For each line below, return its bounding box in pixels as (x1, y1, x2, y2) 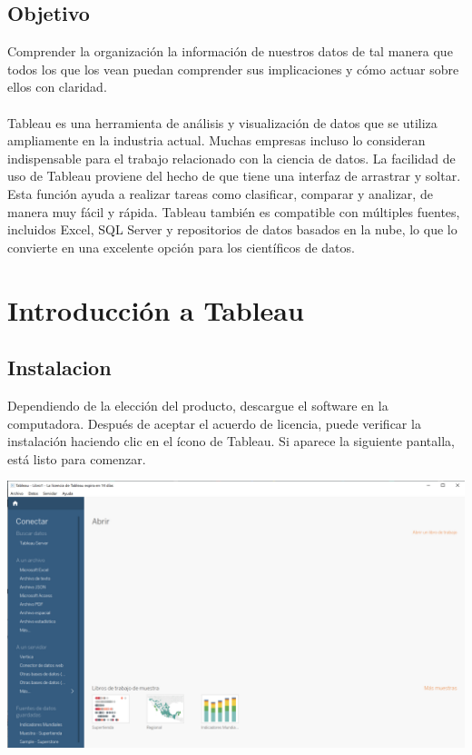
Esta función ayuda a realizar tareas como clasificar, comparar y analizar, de (7, 184, 433, 203)
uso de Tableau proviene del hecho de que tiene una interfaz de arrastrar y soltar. (7, 166, 461, 185)
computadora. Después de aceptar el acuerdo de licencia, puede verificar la (7, 413, 421, 432)
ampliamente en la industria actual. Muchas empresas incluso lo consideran (7, 131, 426, 150)
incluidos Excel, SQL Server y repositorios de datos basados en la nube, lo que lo (7, 220, 457, 239)
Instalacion (7, 353, 112, 382)
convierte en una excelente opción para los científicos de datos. (7, 237, 355, 256)
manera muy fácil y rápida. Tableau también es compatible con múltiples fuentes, (7, 202, 460, 221)
